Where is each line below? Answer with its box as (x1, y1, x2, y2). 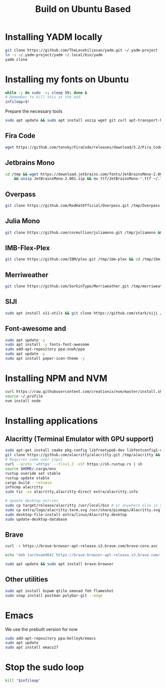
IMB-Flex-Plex (5, 244, 50, 252)
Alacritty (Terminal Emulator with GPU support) (5, 435, 154, 443)
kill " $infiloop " (5, 678, 41, 683)
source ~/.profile (5, 393, 43, 399)
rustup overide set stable (5, 471, 61, 476)
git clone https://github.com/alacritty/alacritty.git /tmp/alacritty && (5, 452, 161, 457)
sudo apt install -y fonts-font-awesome (5, 342, 90, 347)
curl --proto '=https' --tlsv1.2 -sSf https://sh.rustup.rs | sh (5, 462, 142, 467)
